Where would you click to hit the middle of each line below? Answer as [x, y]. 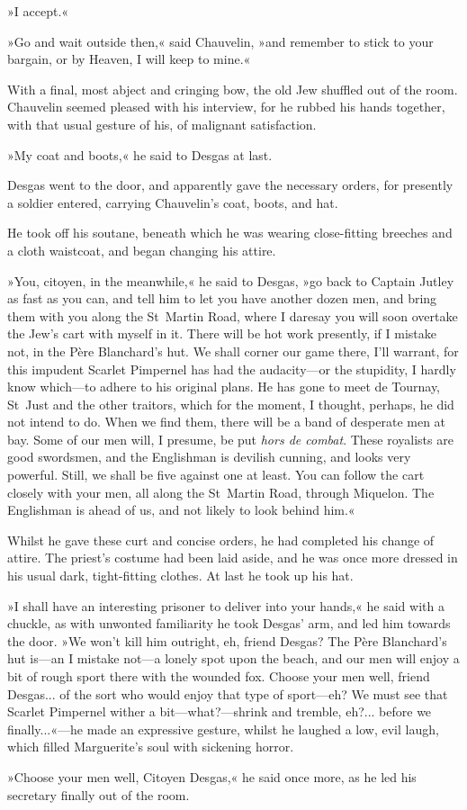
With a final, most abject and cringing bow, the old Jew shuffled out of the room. [233, 89]
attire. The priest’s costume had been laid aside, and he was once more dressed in [233, 558]
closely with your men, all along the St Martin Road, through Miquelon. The [221, 492]
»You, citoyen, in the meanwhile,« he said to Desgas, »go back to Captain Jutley [231, 280]
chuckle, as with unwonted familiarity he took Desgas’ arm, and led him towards [229, 623]
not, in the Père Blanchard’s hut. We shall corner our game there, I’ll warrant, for [233, 351]
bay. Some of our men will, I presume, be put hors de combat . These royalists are [230, 439]
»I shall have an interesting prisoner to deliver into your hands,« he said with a [226, 605]
